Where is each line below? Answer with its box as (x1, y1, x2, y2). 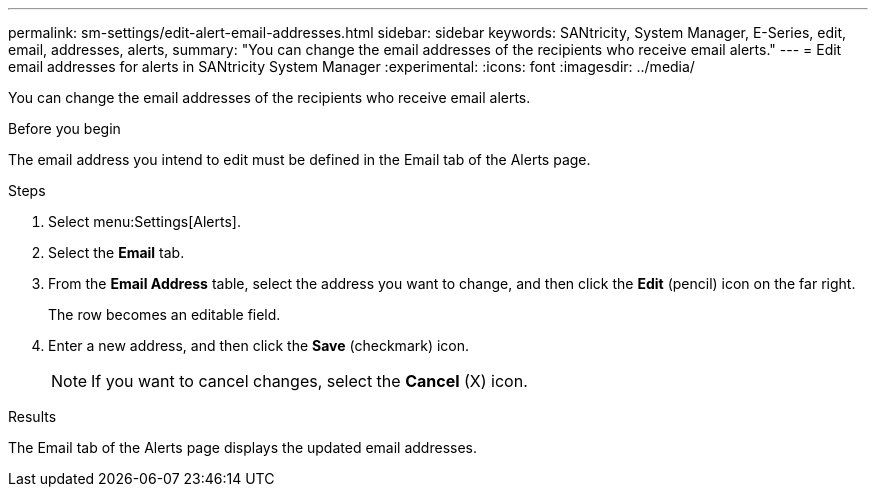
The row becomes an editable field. (48, 306, 281, 323)
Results (8, 408, 57, 425)
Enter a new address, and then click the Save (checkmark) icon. (48, 337, 470, 354)
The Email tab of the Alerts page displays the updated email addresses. (8, 439, 477, 456)
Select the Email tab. (48, 244, 185, 261)
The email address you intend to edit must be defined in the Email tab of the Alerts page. (8, 151, 591, 168)
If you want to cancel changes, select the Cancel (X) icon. (91, 371, 528, 391)
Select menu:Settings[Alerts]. (48, 213, 241, 230)
